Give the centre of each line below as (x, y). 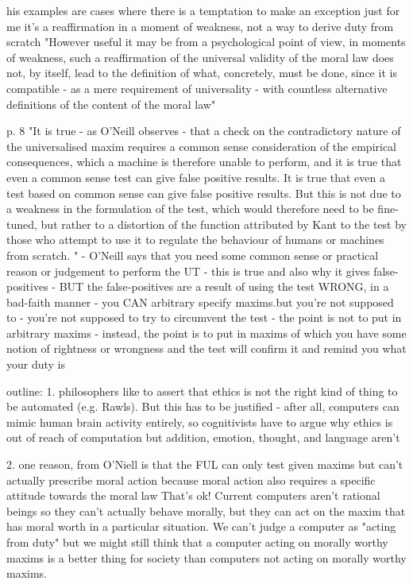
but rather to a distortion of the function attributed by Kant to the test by (224, 224)
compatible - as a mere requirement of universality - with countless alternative (197, 88)
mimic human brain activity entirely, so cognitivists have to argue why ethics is (200, 422)
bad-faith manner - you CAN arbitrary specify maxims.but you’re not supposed (200, 302)
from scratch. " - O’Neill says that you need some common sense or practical (193, 255)
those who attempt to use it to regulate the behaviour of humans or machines (195, 240)
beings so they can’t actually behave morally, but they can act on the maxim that (206, 511)
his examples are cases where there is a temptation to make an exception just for (203, 10)
